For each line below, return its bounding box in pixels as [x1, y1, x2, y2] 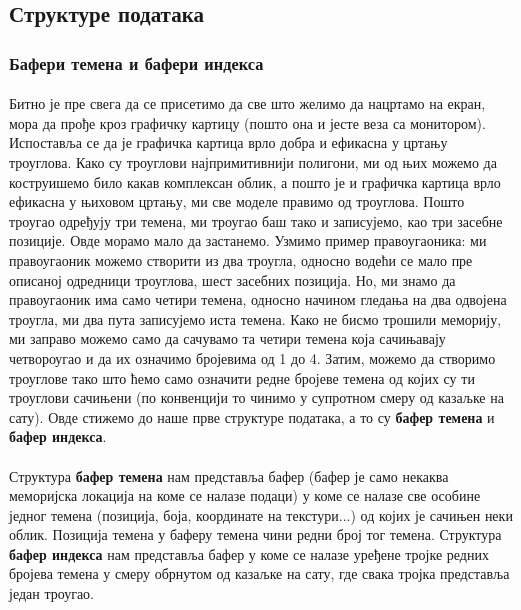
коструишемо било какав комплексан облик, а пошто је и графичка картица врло [9, 171, 501, 192]
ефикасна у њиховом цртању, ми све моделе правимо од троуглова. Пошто [9, 191, 465, 212]
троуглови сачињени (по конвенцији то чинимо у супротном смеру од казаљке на [9, 387, 504, 408]
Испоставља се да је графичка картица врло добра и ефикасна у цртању [9, 132, 448, 153]
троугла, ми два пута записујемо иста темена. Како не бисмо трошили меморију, [9, 308, 502, 329]
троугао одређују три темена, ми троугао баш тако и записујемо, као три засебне [9, 210, 503, 231]
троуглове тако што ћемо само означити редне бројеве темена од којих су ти [9, 367, 475, 388]
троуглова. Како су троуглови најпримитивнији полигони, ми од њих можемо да [9, 152, 497, 172]
